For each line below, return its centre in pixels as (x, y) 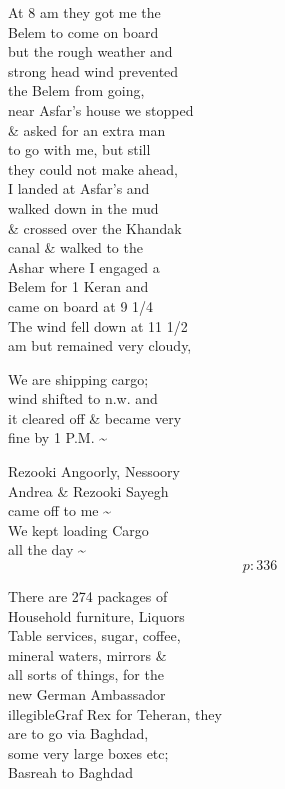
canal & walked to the (75, 247)
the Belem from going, (76, 90)
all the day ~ (47, 549)
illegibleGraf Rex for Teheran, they (115, 713)
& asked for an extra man (87, 129)
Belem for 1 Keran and (78, 286)
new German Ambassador (87, 694)
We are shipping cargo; (78, 378)
